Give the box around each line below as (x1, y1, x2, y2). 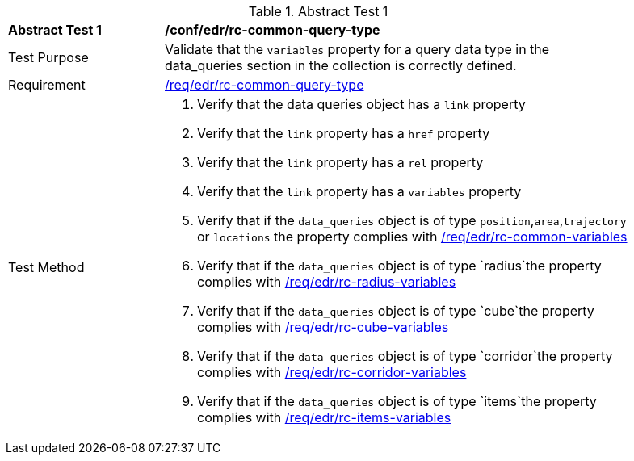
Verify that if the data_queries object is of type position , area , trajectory (197, 212, 627, 228)
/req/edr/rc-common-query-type (165, 77, 364, 93)
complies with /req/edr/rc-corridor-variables (197, 364, 467, 380)
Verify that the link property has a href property (197, 125, 490, 141)
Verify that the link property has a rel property (197, 154, 484, 170)
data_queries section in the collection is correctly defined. (165, 57, 517, 73)
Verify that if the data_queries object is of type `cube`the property (197, 303, 594, 319)
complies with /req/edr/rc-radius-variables (197, 274, 456, 290)
